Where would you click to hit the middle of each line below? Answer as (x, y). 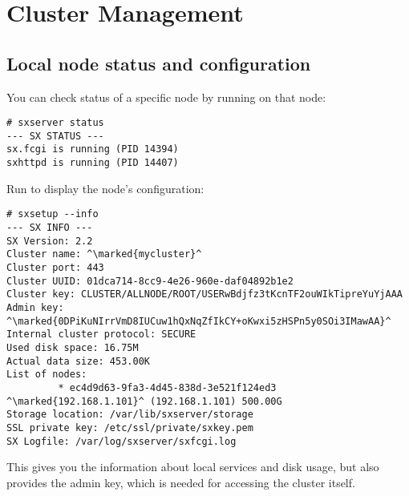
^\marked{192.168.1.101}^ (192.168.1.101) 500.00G (144, 401)
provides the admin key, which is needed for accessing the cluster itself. (181, 482)
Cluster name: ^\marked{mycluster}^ (104, 254)
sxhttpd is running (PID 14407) (93, 163)
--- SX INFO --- (50, 228)
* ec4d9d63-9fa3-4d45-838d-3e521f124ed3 (167, 387)
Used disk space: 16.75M (73, 347)
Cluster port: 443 (55, 268)
